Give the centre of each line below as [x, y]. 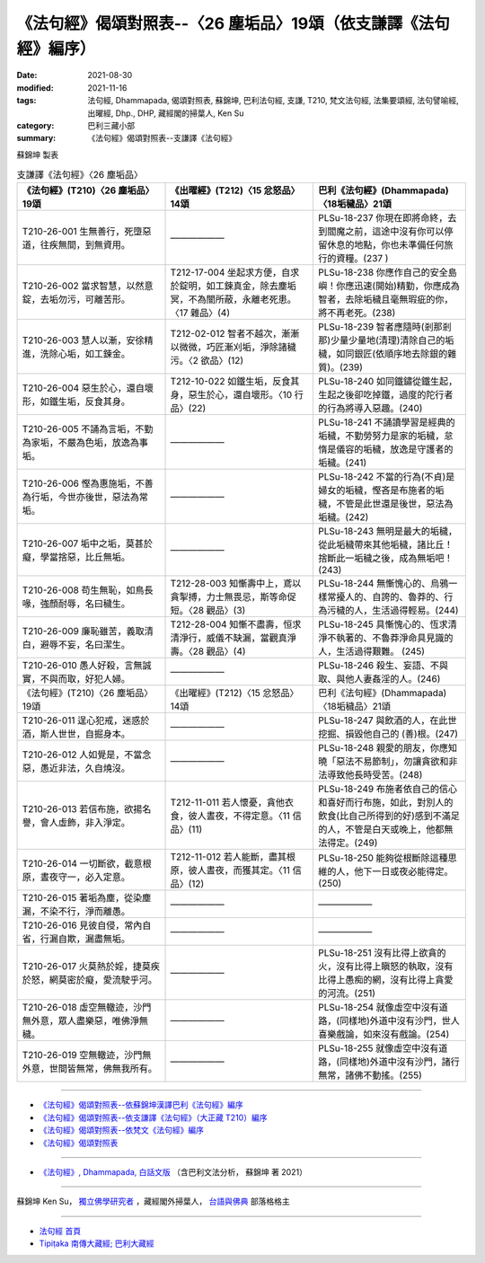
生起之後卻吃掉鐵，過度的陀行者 [386, 395]
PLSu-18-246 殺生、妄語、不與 [384, 666]
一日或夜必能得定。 [413, 871]
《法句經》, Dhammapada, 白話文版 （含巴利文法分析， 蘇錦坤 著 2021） [173, 1172]
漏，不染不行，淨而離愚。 [76, 912]
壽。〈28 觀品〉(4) [208, 651]
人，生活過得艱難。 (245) [372, 651]
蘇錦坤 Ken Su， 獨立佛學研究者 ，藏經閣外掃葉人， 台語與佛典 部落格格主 [154, 1201]
